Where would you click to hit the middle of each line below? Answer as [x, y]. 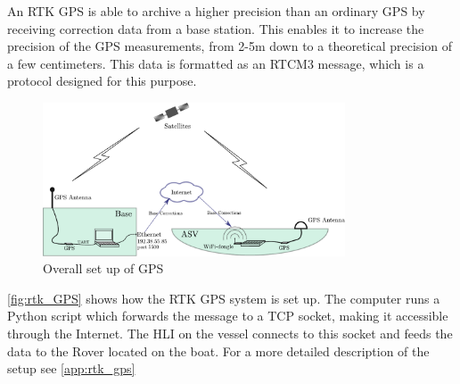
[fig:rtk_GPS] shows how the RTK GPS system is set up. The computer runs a [224, 298]
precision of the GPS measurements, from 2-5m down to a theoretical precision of [230, 46]
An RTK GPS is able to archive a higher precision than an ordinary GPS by [216, 11]
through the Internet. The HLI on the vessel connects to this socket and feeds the [230, 333]
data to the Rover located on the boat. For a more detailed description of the [218, 351]
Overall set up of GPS [103, 268]
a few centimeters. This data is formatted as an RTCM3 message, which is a [216, 63]
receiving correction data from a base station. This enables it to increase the [216, 28]
